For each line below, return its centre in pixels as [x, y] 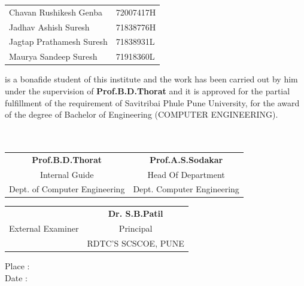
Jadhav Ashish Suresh [49, 27]
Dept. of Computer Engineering [67, 189]
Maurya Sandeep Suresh [53, 56]
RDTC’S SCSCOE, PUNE [136, 243]
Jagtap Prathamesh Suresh [58, 41]
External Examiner [44, 228]
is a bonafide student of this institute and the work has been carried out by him [151, 79]
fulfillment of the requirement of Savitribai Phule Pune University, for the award [152, 102]
